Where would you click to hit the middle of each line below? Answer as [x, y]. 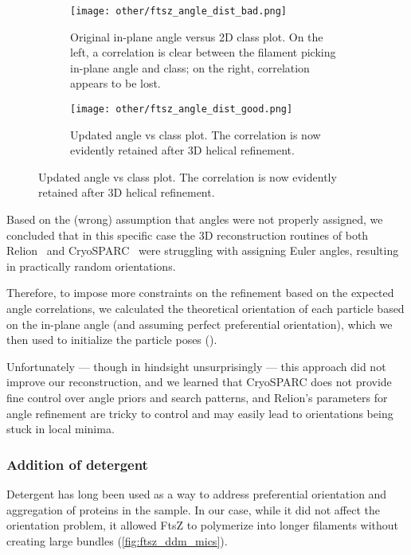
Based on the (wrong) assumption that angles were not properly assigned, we [195, 219]
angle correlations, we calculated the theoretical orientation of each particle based [205, 309]
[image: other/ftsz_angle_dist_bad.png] [179, 11]
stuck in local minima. [61, 429]
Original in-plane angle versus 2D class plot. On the [197, 36]
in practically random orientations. [91, 266]
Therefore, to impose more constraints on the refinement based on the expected [200, 293]
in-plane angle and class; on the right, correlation [190, 67]
